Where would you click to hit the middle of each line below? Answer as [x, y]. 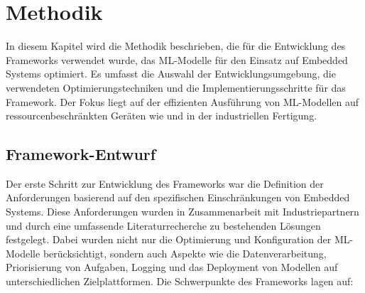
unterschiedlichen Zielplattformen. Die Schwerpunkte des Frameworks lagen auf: [180, 281]
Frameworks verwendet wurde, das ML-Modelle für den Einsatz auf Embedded [177, 59]
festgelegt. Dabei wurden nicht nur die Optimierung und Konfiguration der [169, 239]
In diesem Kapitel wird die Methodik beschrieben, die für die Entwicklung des [176, 46]
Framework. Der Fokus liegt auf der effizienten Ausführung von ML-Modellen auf [182, 101]
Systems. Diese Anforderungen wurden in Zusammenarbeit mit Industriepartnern [182, 212]
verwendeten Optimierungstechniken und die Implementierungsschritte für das [176, 87]
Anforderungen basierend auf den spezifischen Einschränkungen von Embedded [178, 197]
